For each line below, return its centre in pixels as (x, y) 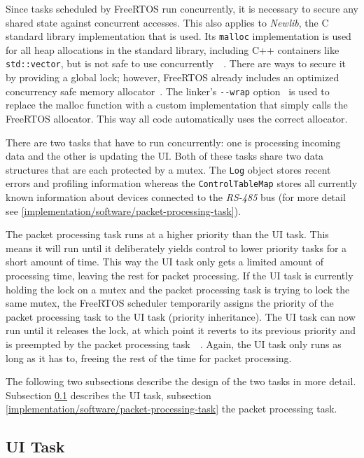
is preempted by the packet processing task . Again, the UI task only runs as (174, 343)
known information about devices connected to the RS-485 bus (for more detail (176, 197)
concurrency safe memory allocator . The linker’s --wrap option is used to (168, 91)
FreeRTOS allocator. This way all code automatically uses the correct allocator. (177, 118)
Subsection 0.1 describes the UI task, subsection (108, 395)
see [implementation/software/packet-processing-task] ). (124, 210)
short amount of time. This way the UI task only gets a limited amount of (165, 262)
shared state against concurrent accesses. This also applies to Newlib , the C (167, 22)
